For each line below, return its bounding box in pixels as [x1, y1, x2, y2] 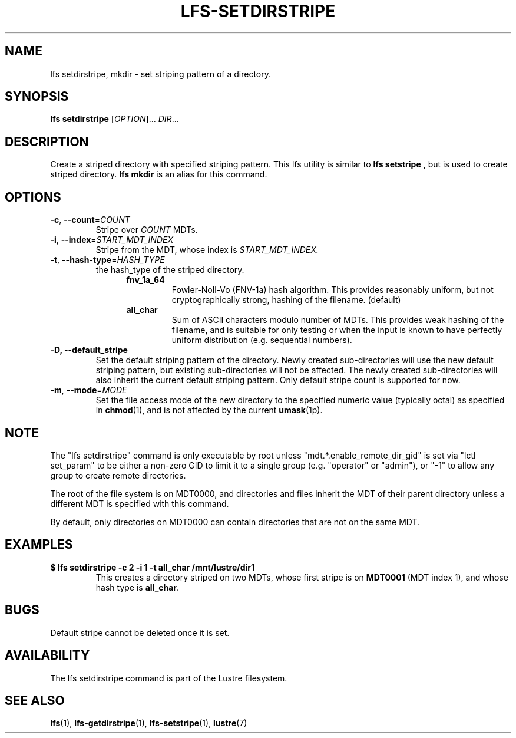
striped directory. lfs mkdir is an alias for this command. [50, 169, 267, 180]
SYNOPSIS [5, 89, 69, 104]
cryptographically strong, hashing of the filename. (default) [171, 295, 401, 305]
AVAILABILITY [5, 648, 90, 663]
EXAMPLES [5, 537, 73, 552]
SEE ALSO [5, 693, 65, 708]
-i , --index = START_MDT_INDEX [50, 235, 173, 245]
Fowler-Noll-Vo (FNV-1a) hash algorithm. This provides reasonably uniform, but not [171, 285, 494, 295]
